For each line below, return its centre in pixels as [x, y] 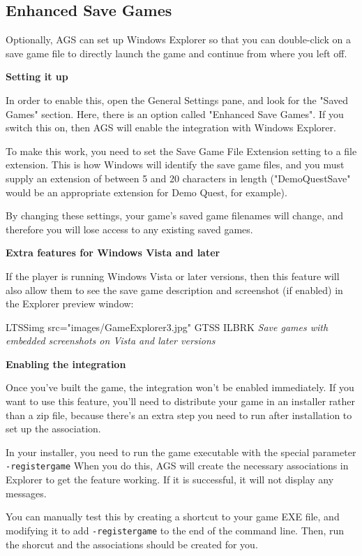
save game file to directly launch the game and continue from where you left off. [176, 53]
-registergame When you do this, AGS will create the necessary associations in [177, 466]
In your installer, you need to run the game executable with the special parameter [181, 452]
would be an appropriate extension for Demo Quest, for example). [146, 192]
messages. [26, 493]
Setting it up [37, 76]
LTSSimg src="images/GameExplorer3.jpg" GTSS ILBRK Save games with [167, 327]
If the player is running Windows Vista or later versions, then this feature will [173, 276]
